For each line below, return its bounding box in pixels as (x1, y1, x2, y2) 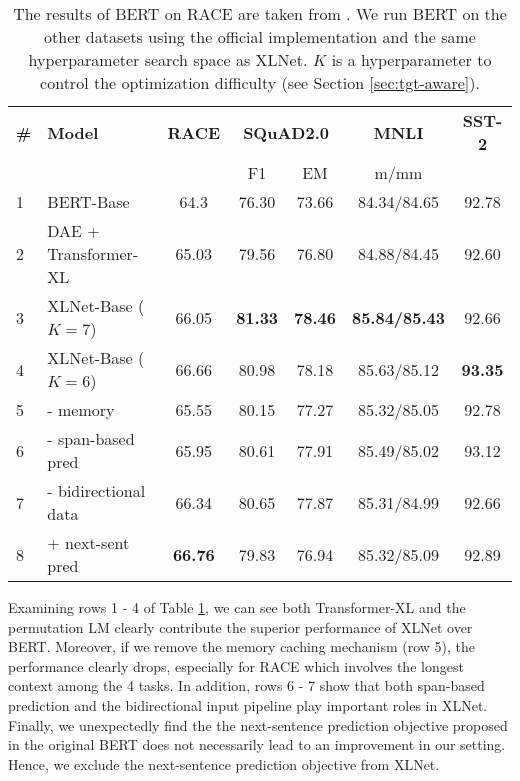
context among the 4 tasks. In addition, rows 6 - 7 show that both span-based (8, 675, 485, 696)
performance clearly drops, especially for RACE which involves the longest (8, 655, 464, 676)
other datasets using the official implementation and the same (44, 25, 476, 48)
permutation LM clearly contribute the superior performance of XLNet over (8, 616, 473, 637)
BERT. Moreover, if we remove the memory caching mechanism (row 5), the (8, 636, 476, 657)
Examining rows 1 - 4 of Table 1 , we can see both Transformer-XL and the (8, 597, 466, 617)
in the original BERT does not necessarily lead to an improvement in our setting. (8, 734, 506, 755)
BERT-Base (47, 190, 130, 213)
